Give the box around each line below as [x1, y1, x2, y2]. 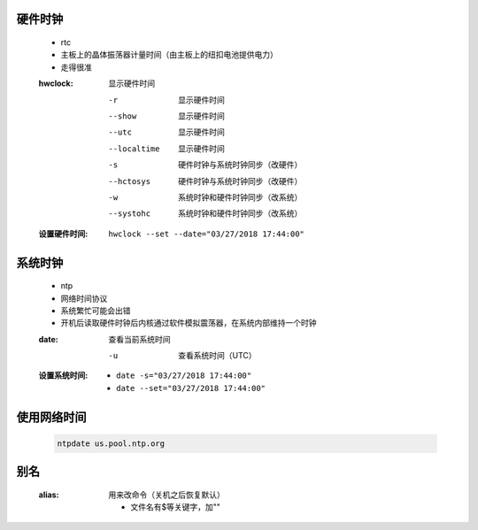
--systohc [108, 209, 150, 219]
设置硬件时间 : [38, 228, 89, 239]
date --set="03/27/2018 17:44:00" [116, 383, 266, 393]
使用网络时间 [16, 410, 87, 425]
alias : [38, 489, 59, 500]
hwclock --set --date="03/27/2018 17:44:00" [108, 228, 305, 239]
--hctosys [108, 176, 150, 186]
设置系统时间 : [38, 370, 89, 380]
